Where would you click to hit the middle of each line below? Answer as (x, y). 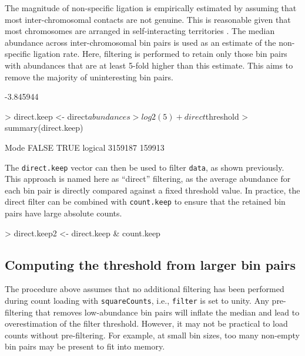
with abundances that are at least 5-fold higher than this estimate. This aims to (149, 65)
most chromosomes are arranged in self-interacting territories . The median (140, 31)
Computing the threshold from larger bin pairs (150, 264)
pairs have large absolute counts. (63, 213)
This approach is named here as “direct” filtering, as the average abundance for (148, 179)
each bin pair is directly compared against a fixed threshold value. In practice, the (152, 190)
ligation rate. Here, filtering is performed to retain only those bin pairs (160, 54)
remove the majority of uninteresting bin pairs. (89, 77)
